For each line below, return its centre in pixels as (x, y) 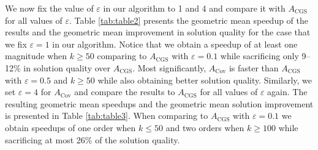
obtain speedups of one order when (70, 127)
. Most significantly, (169, 67)
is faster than (254, 67)
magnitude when (36, 56)
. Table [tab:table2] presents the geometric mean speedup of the (189, 20)
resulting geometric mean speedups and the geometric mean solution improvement (159, 103)
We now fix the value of (49, 8)
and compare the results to (125, 92)
